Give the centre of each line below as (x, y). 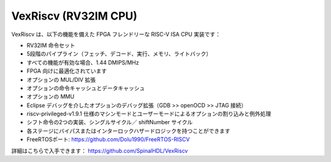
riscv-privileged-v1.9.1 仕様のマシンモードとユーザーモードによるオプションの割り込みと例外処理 (149, 114)
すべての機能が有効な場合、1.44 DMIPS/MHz (83, 62)
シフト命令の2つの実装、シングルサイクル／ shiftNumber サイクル (110, 122)
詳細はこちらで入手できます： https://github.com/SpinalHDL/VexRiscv (100, 150)
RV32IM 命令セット (51, 45)
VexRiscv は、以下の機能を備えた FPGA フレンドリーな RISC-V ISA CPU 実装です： (116, 34)
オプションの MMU (51, 97)
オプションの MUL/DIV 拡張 (61, 79)
